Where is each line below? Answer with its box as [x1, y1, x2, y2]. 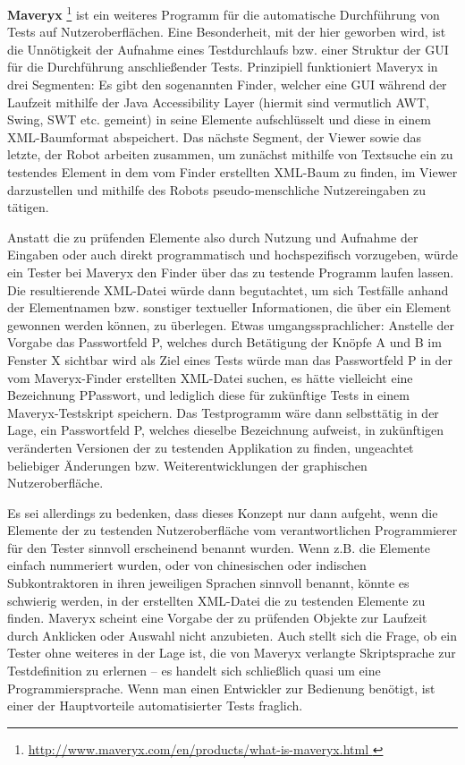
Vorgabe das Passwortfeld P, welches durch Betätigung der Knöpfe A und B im [7, 333, 442, 352]
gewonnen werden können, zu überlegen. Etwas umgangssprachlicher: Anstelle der [7, 315, 455, 334]
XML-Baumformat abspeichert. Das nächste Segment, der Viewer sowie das [7, 127, 422, 146]
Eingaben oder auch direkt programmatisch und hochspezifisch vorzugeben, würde [7, 245, 458, 264]
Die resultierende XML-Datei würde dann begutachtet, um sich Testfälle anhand [7, 280, 449, 299]
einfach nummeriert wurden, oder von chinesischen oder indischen [7, 556, 367, 574]
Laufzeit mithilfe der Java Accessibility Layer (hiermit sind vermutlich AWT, [7, 92, 429, 111]
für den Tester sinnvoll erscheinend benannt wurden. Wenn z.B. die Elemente [7, 538, 430, 557]
